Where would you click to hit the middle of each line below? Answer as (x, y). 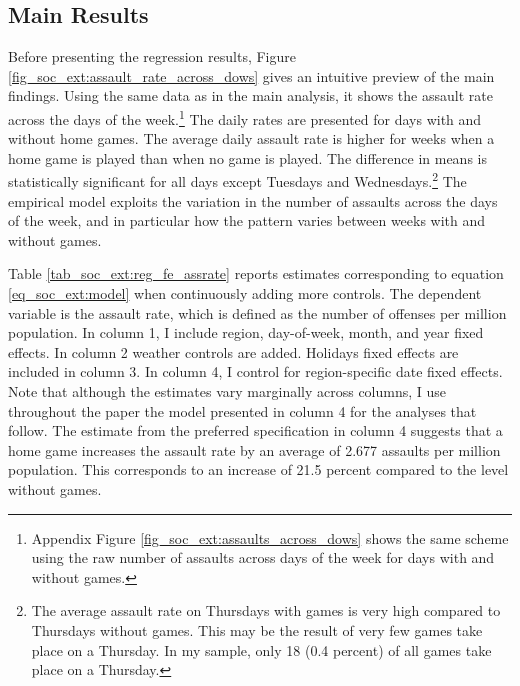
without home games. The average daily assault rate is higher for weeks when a (251, 138)
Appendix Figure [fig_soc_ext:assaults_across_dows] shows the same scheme (270, 537)
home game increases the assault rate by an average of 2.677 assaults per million (254, 449)
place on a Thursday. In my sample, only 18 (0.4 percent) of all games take (261, 649)
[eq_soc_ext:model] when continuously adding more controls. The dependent (245, 293)
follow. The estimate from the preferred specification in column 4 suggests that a (255, 430)
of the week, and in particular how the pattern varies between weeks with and (247, 220)
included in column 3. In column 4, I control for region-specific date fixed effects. (255, 371)
